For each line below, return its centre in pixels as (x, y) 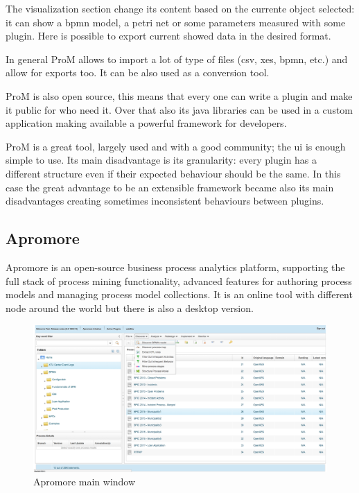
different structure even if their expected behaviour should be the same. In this (173, 173)
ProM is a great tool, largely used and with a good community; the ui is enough (176, 146)
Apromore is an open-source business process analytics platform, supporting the (175, 267)
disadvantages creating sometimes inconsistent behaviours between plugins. (165, 201)
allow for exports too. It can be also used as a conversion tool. (138, 72)
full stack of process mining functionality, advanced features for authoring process (179, 280)
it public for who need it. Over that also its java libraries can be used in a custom (179, 109)
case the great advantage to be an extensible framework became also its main (170, 187)
